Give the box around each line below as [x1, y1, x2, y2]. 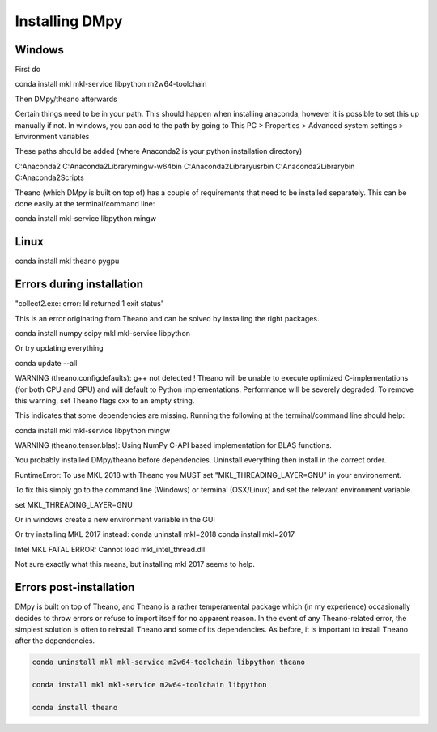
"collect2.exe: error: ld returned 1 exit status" [15, 299, 165, 309]
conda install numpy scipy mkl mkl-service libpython [15, 328, 190, 338]
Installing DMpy [15, 12, 123, 30]
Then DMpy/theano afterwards [15, 94, 117, 104]
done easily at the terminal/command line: [15, 198, 155, 208]
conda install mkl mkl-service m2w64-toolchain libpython [32, 680, 267, 690]
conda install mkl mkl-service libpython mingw [15, 425, 170, 435]
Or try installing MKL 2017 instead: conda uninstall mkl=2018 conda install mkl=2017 [15, 530, 295, 539]
